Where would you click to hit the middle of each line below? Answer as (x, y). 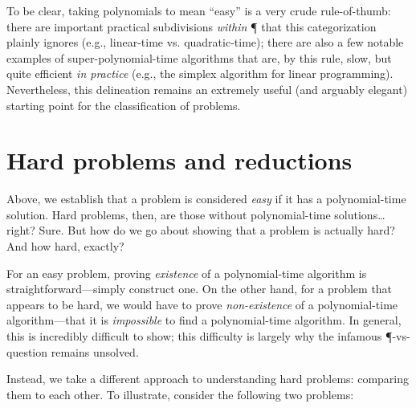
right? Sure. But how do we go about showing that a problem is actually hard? (201, 230)
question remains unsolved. (73, 351)
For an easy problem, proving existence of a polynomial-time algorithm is (187, 273)
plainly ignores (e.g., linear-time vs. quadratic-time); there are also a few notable (205, 42)
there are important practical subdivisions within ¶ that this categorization (192, 26)
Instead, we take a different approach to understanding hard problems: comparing (208, 379)
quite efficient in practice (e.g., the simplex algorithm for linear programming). (200, 73)
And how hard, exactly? (65, 246)
